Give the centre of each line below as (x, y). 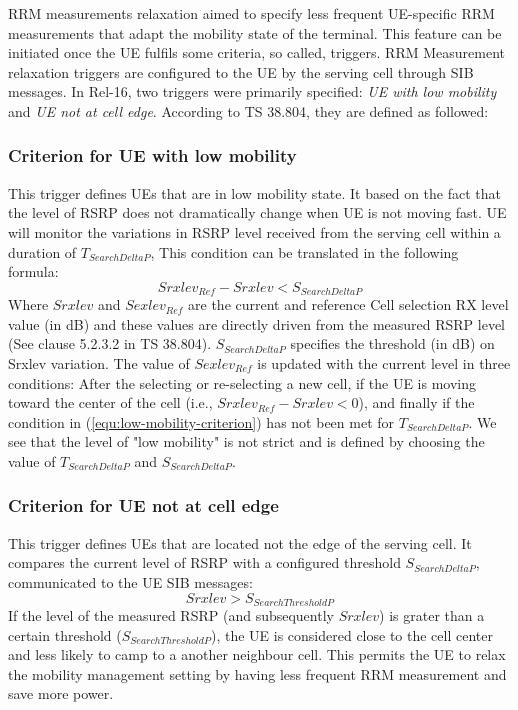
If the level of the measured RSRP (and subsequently (171, 615)
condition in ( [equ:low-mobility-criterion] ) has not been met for (201, 421)
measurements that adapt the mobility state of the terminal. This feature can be (255, 32)
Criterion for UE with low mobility (152, 155)
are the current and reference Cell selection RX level (348, 304)
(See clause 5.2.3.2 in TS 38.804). (110, 343)
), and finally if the (416, 402)
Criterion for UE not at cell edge (143, 505)
